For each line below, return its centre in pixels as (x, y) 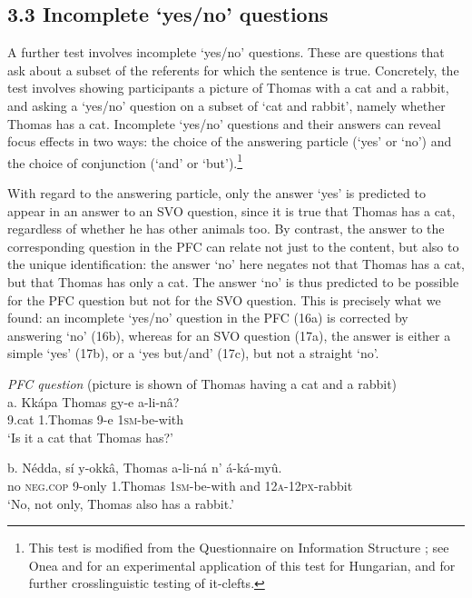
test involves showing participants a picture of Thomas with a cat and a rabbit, (228, 88)
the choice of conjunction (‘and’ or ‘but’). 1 (125, 161)
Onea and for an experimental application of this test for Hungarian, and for (242, 565)
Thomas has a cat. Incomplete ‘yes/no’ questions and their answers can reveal (224, 123)
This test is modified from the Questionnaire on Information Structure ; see (239, 548)
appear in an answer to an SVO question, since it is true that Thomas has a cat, (231, 210)
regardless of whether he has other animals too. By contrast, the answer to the (226, 229)
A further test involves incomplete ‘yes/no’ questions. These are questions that (226, 52)
